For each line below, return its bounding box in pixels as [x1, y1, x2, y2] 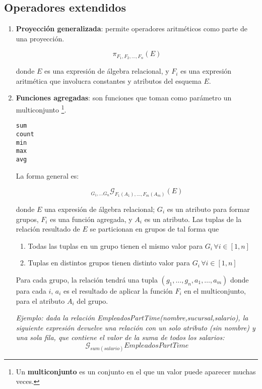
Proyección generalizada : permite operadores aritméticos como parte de [16, 23, 247, 34]
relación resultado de [16, 224, 80, 234]
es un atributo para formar [167, 204, 250, 214]
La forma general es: [16, 170, 79, 181]
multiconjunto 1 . [16, 103, 67, 115]
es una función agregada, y [50, 213, 133, 224]
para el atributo [16, 295, 65, 306]
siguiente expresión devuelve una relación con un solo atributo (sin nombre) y [16, 322, 255, 332]
